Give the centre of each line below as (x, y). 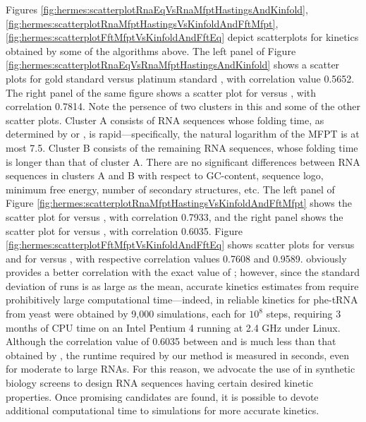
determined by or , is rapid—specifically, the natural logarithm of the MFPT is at (183, 134)
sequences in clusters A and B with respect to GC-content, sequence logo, (165, 175)
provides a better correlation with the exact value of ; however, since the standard (183, 272)
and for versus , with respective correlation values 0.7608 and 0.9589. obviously (176, 258)
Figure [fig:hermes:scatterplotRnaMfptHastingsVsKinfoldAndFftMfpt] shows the (179, 203)
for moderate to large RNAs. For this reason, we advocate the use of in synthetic (181, 369)
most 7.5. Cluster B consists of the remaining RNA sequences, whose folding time (182, 147)
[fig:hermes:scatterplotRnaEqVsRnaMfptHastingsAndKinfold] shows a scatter (173, 65)
